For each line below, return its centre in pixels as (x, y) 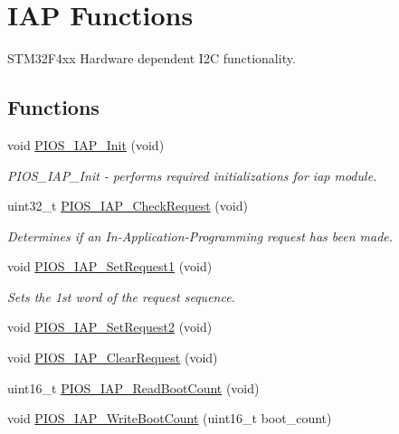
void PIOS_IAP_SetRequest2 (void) (110, 327)
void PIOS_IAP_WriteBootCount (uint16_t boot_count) (170, 418)
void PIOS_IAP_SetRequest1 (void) (110, 266)
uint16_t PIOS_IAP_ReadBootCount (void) (133, 387)
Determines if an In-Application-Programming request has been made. (200, 236)
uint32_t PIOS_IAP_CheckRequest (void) (128, 206)
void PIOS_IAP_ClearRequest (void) (113, 358)
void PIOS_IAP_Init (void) (86, 144)
